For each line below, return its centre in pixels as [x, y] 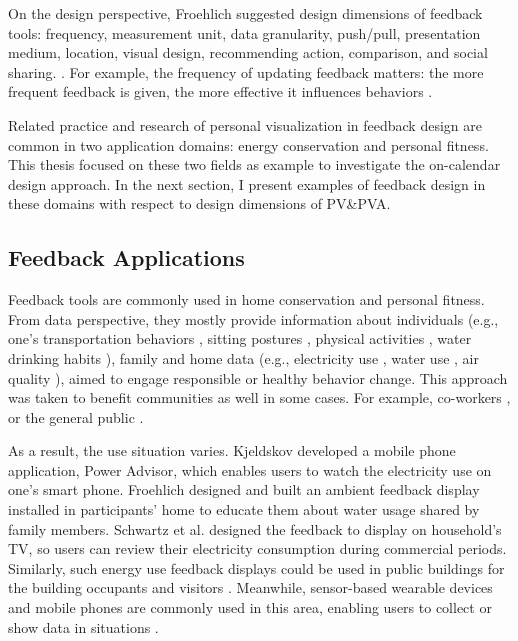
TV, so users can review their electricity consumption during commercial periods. [257, 548]
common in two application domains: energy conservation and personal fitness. [248, 144]
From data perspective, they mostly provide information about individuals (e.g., [253, 318]
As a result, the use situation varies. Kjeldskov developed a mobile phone [232, 450]
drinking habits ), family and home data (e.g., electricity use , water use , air [243, 357]
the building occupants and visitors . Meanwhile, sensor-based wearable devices [250, 587]
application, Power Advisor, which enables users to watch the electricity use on [250, 469]
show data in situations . [83, 626]
